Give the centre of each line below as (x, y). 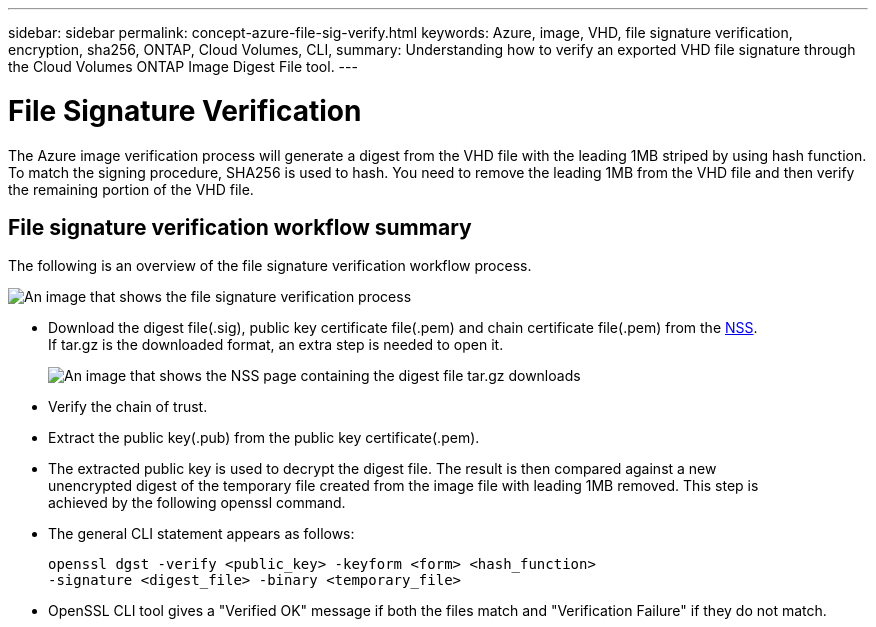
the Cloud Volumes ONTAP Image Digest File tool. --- (183, 66)
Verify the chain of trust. (128, 407)
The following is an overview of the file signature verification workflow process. (270, 266)
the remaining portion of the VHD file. (131, 189)
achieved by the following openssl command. (197, 503)
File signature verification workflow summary (240, 227)
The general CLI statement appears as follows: (201, 534)
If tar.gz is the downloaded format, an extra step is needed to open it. (276, 345)
